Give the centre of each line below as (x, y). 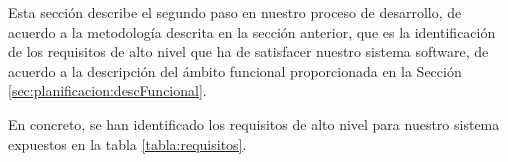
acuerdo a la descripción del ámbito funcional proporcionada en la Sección (235, 70)
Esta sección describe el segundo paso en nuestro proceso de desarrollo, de (235, 12)
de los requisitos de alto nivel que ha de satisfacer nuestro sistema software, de (248, 51)
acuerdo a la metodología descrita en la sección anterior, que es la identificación (252, 31)
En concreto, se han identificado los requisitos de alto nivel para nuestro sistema (254, 123)
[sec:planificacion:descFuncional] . (107, 90)
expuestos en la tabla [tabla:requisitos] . (127, 143)
